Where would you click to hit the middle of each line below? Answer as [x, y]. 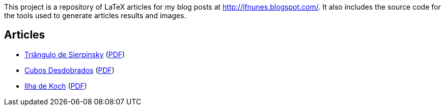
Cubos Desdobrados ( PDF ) [69, 70]
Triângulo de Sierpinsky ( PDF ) [75, 54]
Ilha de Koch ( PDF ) [56, 86]
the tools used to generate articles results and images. [95, 15]
